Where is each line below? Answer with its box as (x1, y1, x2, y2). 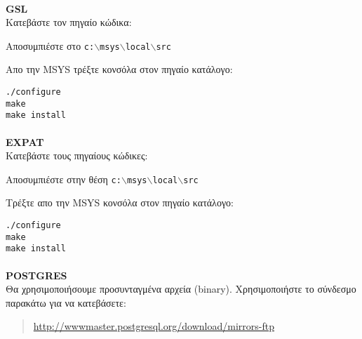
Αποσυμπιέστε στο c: (6, 38, 95, 53)
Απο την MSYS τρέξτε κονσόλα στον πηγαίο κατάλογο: (6, 62, 233, 77)
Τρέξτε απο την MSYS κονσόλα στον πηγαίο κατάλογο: (6, 195, 234, 210)
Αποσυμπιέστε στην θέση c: (6, 171, 121, 186)
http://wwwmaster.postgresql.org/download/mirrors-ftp (33, 319, 274, 333)
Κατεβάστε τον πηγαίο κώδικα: (6, 15, 132, 29)
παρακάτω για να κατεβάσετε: (6, 295, 126, 310)
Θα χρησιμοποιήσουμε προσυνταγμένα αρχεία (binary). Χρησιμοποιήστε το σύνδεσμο (6, 281, 356, 296)
